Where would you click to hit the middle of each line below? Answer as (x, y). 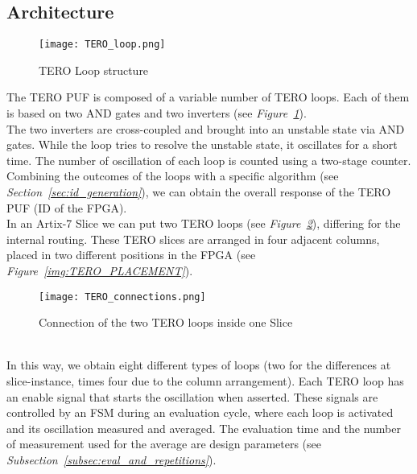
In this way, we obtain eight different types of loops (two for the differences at (199, 365)
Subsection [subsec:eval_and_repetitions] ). (111, 459)
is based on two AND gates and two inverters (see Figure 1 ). (157, 113)
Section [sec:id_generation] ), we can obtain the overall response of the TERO (199, 192)
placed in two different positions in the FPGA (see (131, 255)
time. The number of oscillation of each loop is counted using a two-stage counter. (209, 160)
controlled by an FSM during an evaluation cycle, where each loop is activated (200, 412)
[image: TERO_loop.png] (102, 45)
